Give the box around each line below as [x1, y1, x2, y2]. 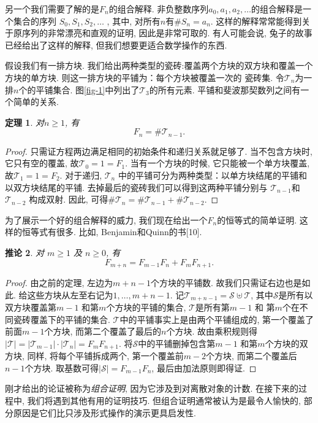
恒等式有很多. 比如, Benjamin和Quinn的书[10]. [21, 225, 202, 238]
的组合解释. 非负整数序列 [108, 2, 209, 15]
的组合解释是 [251, 2, 303, 15]
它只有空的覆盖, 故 [5, 157, 79, 169]
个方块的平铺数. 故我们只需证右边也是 [151, 276, 302, 289]
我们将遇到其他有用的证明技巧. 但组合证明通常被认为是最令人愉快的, [27, 394, 301, 407]
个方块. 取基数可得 [25, 361, 99, 374]
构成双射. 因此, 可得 [29, 193, 108, 206]
